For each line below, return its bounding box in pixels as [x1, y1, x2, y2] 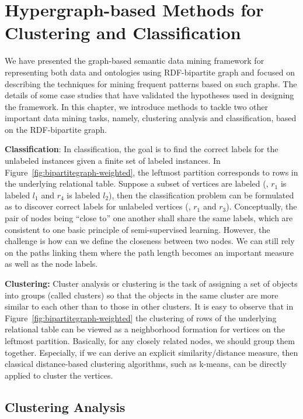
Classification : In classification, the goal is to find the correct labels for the [5, 143, 278, 155]
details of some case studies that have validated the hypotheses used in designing [5, 89, 294, 101]
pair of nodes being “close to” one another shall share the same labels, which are [5, 212, 293, 224]
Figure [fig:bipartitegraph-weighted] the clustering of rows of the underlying [5, 311, 277, 324]
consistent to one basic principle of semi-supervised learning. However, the [5, 223, 270, 235]
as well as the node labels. [5, 257, 98, 270]
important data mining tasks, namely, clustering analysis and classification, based [5, 112, 297, 124]
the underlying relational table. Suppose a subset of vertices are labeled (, [5, 177, 269, 190]
